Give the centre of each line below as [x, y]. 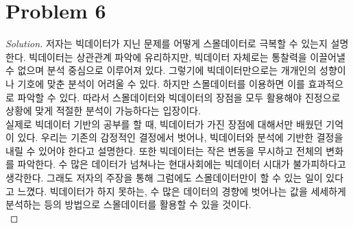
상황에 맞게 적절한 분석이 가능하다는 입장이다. [103, 111]
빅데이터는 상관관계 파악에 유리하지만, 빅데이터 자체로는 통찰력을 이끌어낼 [187, 56]
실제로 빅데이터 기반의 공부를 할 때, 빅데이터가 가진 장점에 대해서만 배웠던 [164, 124]
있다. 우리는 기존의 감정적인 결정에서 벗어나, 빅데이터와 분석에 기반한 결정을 [180, 137]
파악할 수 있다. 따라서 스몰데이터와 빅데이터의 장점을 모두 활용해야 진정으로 [179, 97]
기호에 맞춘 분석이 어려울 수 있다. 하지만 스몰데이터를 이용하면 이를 [161, 83]
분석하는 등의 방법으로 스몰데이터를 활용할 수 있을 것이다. [129, 204]
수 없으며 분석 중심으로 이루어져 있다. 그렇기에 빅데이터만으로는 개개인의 [161, 70]
